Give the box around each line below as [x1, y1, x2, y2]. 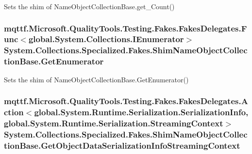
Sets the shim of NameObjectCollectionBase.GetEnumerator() [4, 74, 189, 84]
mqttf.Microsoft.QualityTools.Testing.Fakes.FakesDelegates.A [4, 95, 248, 107]
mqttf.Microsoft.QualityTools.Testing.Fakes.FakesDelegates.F [4, 22, 247, 34]
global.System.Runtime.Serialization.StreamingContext [4, 117, 223, 129]
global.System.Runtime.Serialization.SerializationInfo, [34, 106, 249, 118]
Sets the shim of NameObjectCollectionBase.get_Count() [4, 1, 175, 11]
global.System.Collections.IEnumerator [28, 33, 184, 45]
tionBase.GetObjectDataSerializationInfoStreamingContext [4, 139, 240, 151]
